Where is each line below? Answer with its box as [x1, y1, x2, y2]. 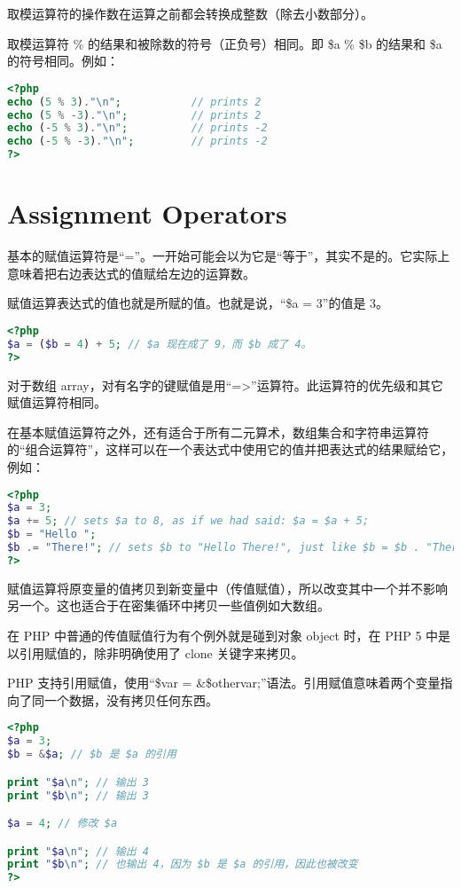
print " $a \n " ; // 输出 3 [7, 775, 149, 789]
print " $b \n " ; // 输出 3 [7, 789, 149, 802]
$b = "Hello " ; [7, 528, 97, 541]
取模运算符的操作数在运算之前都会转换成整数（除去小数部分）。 [7, 4, 373, 22]
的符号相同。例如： [7, 51, 119, 70]
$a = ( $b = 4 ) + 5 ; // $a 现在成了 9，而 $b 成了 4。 [7, 337, 312, 350]
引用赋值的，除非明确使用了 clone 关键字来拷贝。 [19, 643, 304, 662]
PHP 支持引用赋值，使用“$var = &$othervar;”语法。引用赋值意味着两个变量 [7, 673, 441, 692]
